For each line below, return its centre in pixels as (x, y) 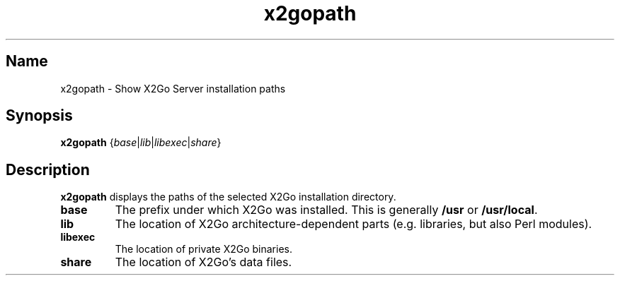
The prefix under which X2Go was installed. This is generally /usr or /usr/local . (326, 210)
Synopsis (39, 116)
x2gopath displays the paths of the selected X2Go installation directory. (228, 197)
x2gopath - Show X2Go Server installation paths (173, 88)
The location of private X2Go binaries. (203, 249)
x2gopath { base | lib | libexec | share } (141, 143)
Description (48, 169)
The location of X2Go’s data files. (203, 262)
